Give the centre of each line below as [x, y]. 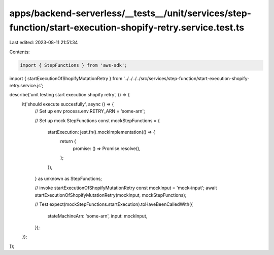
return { [68, 141]
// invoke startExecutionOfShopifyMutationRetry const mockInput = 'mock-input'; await [126, 188]
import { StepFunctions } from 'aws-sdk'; [74, 65]
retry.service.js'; [26, 86]
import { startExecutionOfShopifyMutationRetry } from [66, 78]
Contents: [20, 52]
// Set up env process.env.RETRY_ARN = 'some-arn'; [90, 111]
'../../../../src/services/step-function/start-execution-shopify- [186, 78]
